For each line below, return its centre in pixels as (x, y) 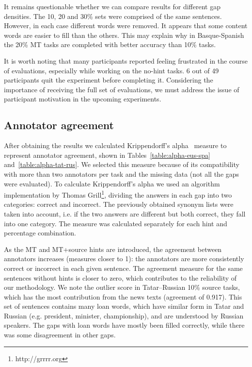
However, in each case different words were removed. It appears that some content (126, 25)
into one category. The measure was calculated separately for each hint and (116, 223)
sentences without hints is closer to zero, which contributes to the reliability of (120, 277)
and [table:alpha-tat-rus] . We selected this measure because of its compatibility (122, 164)
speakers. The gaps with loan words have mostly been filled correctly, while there (124, 325)
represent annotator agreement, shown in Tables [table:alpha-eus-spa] (107, 155)
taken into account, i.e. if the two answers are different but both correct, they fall (125, 213)
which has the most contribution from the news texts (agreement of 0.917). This (123, 296)
